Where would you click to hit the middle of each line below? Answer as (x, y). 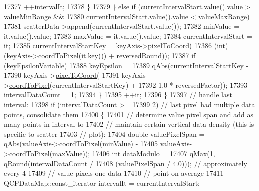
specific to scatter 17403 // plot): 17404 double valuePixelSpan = (104, 133)
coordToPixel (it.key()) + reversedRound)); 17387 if (117, 55)
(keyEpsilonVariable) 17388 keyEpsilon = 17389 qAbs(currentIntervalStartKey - (126, 65)
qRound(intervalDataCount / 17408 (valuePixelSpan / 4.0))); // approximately (126, 163)
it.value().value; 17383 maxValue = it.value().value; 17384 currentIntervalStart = (128, 36)
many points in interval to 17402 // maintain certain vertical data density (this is (129, 124)
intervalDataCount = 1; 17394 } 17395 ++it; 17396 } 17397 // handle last (118, 95)
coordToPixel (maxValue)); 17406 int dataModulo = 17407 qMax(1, (112, 153)
